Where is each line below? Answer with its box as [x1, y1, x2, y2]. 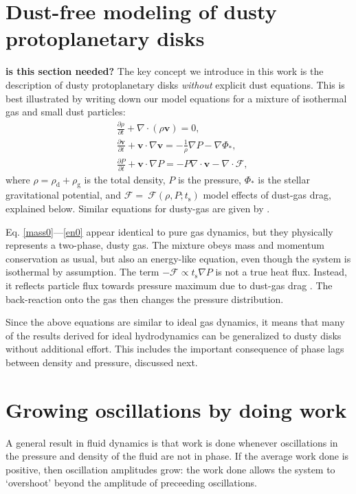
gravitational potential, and [5, 188, 122, 202]
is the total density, [84, 172, 166, 186]
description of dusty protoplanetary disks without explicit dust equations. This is [5, 77, 345, 91]
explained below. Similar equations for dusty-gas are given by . [5, 201, 270, 215]
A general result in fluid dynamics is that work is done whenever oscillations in [5, 435, 338, 449]
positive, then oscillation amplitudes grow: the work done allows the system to [5, 462, 335, 476]
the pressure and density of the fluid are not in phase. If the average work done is [5, 449, 349, 463]
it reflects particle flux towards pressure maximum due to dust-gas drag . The [5, 278, 333, 292]
